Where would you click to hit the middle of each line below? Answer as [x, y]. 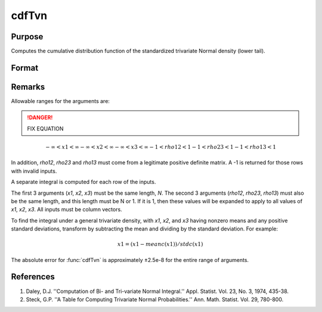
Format [25, 68]
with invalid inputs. [34, 171]
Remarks [28, 87]
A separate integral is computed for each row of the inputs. [83, 182]
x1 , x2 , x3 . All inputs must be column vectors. [66, 210]
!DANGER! [40, 118]
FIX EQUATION [45, 129]
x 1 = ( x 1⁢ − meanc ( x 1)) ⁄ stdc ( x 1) [160, 244]
